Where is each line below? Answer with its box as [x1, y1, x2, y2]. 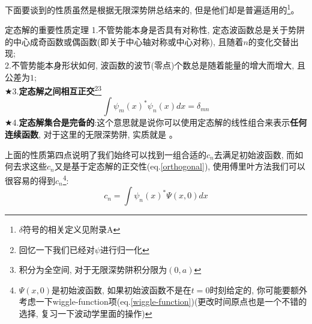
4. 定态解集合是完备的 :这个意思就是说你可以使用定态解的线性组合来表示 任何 [12, 116, 307, 129]
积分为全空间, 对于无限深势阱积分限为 [19, 263, 167, 276]
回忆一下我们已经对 [19, 243, 95, 255]
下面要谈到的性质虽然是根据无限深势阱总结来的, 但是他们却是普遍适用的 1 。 [5, 2, 299, 16]
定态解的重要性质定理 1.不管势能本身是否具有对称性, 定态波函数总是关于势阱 [5, 23, 305, 36]
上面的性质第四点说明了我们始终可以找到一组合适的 [5, 148, 206, 160]
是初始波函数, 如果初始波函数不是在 [52, 283, 191, 296]
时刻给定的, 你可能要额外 [209, 283, 307, 296]
